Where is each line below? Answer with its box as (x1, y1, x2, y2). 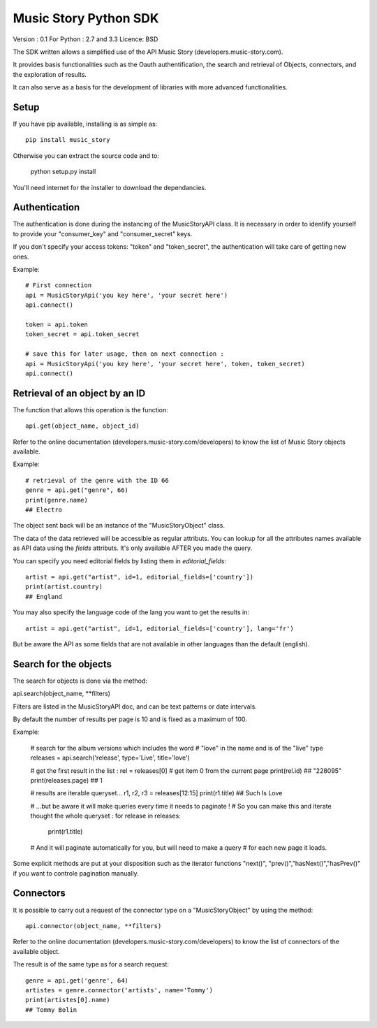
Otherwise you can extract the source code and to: (13, 151, 160, 160)
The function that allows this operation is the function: (13, 405, 169, 414)
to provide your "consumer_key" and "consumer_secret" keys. (13, 229, 193, 238)
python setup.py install (30, 168, 96, 176)
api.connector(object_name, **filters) (25, 922, 162, 929)
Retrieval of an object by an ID (13, 387, 146, 399)
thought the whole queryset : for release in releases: (30, 811, 181, 820)
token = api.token (25, 321, 89, 328)
